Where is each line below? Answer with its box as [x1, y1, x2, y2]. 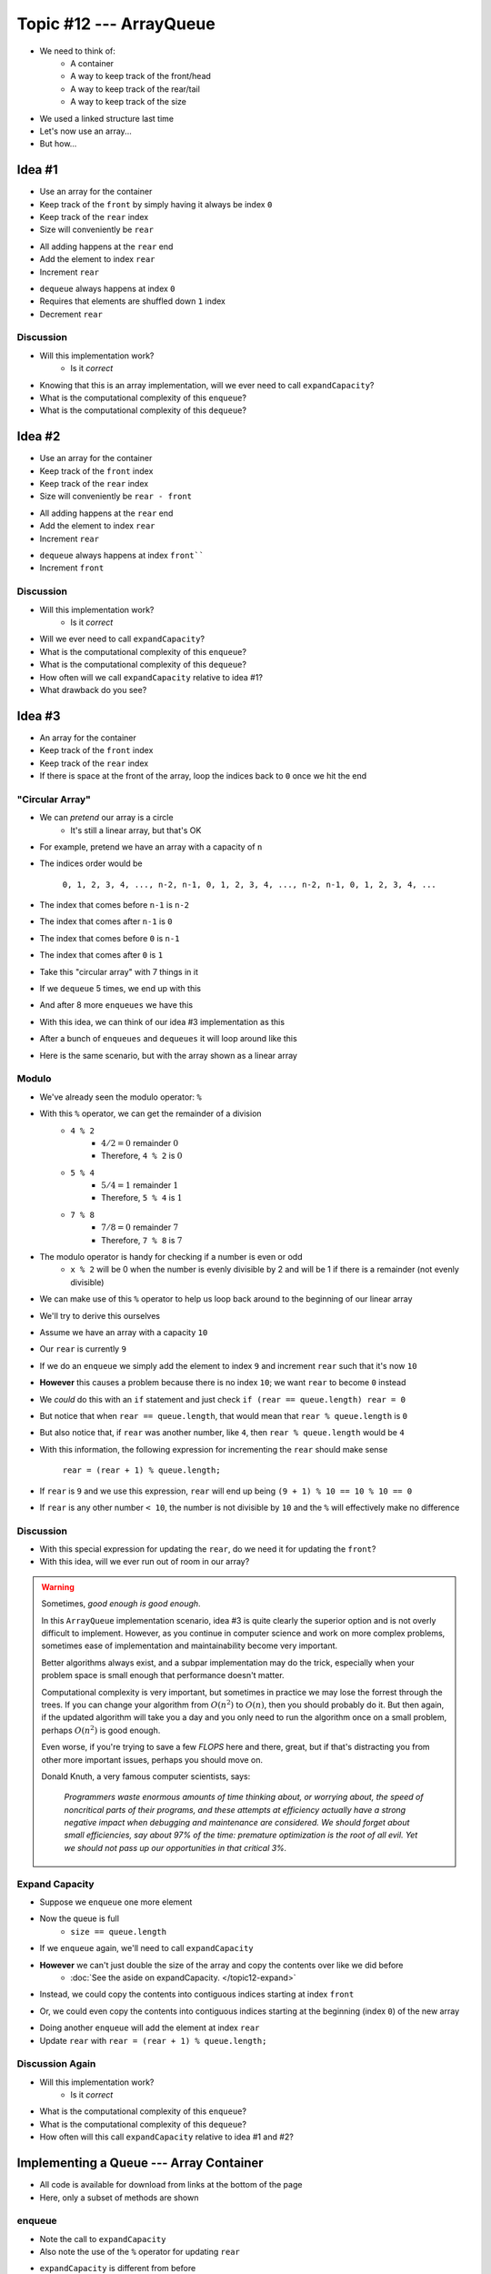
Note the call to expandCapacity [39, 2233, 166, 2244]
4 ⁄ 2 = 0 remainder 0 [101, 1137, 179, 1148]
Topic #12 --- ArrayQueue [16, 14, 215, 34]
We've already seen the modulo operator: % [39, 1092, 202, 1102]
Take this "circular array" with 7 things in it [39, 966, 199, 977]
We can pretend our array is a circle [39, 812, 174, 823]
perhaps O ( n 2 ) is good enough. [41, 1724, 161, 1736]
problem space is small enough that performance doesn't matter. [41, 1670, 286, 1681]
